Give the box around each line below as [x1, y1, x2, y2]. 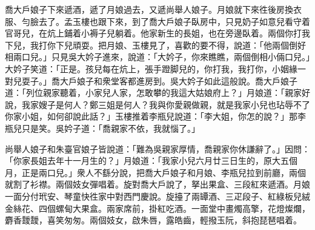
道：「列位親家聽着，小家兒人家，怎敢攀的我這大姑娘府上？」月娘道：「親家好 [5, 86, 310, 99]
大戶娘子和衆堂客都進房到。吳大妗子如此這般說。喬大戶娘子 [59, 74, 297, 87]
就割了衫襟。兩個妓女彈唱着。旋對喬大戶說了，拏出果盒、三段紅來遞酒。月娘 [5, 178, 310, 191]
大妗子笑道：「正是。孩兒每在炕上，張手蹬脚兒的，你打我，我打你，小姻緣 [5, 62, 297, 75]
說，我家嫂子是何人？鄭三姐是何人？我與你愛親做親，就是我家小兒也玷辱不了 [5, 98, 310, 110]
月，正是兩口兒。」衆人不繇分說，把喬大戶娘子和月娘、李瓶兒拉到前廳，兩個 [5, 166, 306, 178]
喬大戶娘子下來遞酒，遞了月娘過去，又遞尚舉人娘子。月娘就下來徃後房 [5, 3, 285, 15]
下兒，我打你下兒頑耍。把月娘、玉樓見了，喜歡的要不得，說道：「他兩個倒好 [5, 38, 306, 51]
